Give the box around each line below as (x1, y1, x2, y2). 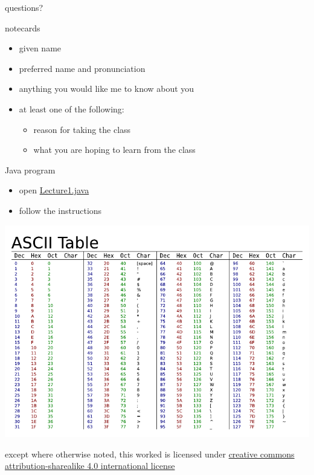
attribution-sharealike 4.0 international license (5, 459, 175, 472)
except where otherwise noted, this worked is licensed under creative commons (5, 447, 295, 460)
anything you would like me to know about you (19, 82, 194, 95)
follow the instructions (19, 204, 102, 216)
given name (19, 42, 62, 54)
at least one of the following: (19, 102, 124, 115)
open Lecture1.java (19, 184, 89, 196)
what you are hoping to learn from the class (33, 143, 196, 156)
